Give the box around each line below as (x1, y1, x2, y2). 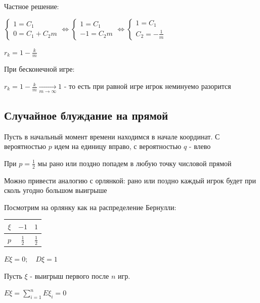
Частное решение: (4, 1, 59, 11)
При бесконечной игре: (4, 64, 75, 74)
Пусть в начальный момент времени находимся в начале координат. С (4, 131, 220, 141)
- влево (189, 141, 211, 151)
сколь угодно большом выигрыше (4, 185, 107, 195)
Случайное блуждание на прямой (4, 107, 168, 123)
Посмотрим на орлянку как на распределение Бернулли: (4, 201, 177, 212)
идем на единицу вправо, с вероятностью (54, 141, 182, 151)
